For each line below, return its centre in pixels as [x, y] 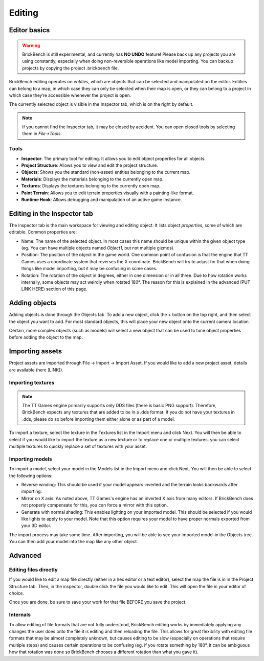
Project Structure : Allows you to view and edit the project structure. [90, 165]
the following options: [31, 476]
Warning [31, 45]
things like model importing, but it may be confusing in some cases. [89, 269]
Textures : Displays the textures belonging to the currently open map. [91, 186]
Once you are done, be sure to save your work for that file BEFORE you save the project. [98, 602]
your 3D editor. [36, 525]
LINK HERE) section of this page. [54, 289]
